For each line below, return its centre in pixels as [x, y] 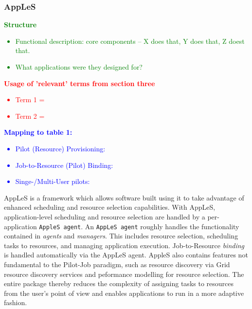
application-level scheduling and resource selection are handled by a [105, 216]
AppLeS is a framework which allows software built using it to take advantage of [124, 197]
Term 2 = [30, 116]
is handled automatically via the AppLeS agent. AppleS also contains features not [126, 255]
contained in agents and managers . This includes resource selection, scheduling [121, 236]
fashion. [16, 302]
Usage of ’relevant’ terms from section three [80, 83]
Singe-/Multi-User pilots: [53, 181]
